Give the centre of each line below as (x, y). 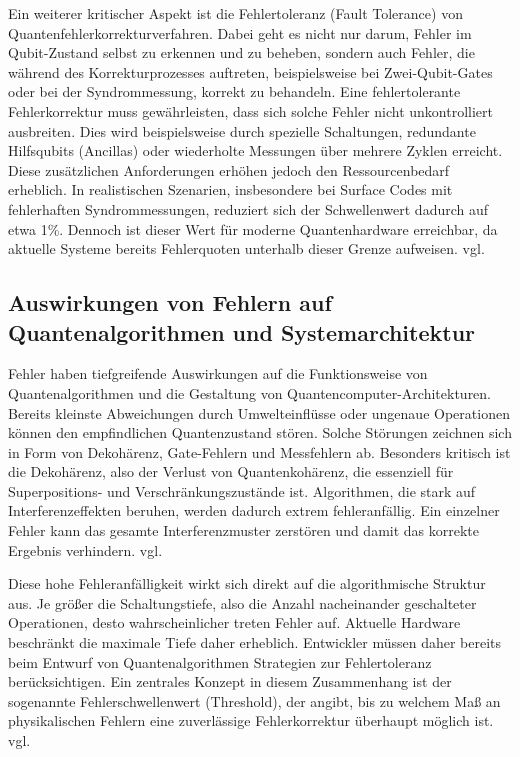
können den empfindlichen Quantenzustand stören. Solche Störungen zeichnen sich (260, 432)
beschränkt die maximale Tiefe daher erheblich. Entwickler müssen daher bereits (255, 642)
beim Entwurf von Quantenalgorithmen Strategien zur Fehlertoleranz (220, 661)
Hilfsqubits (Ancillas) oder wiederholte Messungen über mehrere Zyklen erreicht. (255, 150)
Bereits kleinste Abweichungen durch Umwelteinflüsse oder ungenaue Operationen (259, 412)
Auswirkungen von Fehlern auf (170, 302)
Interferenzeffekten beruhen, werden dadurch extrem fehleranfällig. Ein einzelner (254, 510)
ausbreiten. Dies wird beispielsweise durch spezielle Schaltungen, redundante (242, 130)
